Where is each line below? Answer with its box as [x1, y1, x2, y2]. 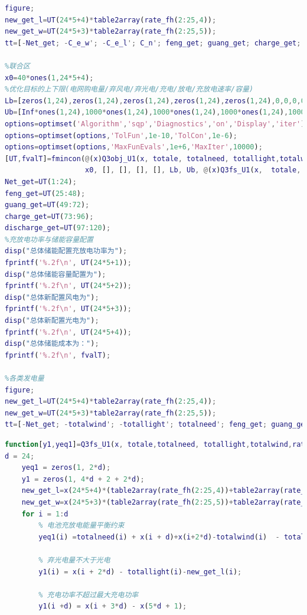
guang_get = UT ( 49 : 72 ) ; [5, 201, 90, 210]
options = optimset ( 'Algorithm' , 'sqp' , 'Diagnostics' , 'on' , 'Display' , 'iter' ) [5, 119, 305, 128]
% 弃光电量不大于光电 [38, 555, 110, 564]
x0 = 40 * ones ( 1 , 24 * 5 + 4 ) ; [5, 73, 94, 82]
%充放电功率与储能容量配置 [5, 235, 93, 244]
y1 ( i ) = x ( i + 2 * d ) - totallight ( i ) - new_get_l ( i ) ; [38, 567, 242, 576]
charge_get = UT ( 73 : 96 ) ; [5, 212, 94, 221]
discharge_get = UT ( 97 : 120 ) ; [5, 224, 111, 233]
